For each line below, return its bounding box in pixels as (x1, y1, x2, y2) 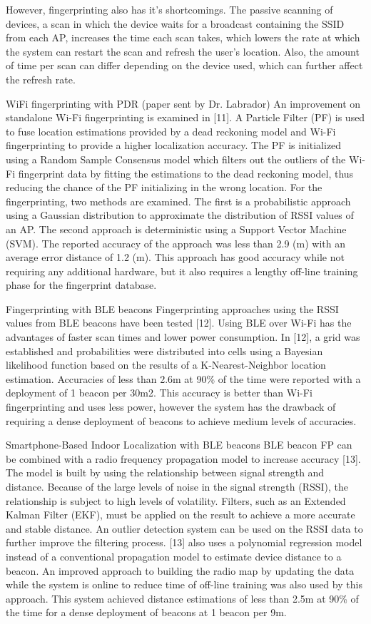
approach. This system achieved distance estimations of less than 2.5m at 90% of (6, 590, 359, 605)
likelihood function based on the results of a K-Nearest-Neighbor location (6, 357, 326, 372)
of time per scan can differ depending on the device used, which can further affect (6, 58, 363, 73)
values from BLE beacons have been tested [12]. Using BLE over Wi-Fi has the (6, 315, 352, 330)
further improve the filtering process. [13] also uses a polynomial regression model (6, 535, 362, 550)
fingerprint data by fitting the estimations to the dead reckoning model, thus (18, 165, 354, 180)
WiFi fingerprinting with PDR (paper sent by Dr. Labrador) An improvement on (6, 96, 361, 111)
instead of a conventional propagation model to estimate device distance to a (6, 548, 342, 563)
